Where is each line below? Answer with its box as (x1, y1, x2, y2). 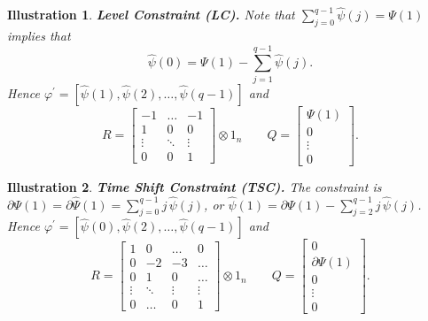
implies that (7, 27, 71, 45)
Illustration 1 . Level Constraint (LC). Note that (7, 5, 295, 24)
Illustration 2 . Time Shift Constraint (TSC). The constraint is (7, 177, 382, 195)
